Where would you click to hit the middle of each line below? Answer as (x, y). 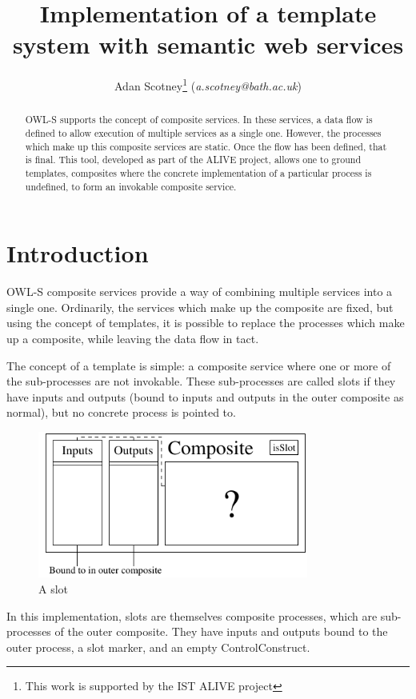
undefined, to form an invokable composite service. (131, 186)
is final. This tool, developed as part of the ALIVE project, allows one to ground (193, 160)
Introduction (78, 253)
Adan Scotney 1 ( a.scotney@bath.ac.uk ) (208, 84)
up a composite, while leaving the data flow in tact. (133, 339)
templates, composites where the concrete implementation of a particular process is (198, 172)
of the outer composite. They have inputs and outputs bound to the (221, 631)
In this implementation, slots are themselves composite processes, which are (192, 615)
